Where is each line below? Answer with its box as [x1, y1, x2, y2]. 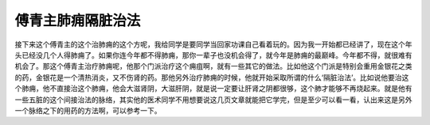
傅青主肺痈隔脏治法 [14, 12, 141, 29]
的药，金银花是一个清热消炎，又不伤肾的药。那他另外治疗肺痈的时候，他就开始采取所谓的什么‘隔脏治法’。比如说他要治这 [14, 72, 409, 82]
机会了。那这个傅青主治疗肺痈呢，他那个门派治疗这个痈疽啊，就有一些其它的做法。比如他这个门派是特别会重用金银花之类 [14, 62, 412, 71]
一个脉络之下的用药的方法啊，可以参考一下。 [14, 105, 162, 115]
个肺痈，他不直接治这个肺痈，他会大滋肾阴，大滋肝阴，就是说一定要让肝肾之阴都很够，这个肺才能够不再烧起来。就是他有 [14, 84, 412, 93]
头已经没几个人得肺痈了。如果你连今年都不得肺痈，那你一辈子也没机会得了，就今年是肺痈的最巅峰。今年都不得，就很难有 [14, 50, 412, 59]
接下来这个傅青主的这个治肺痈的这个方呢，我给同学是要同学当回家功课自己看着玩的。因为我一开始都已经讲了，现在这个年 [14, 40, 412, 49]
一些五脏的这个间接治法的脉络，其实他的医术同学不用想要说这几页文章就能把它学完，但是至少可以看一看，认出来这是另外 [14, 95, 412, 104]
